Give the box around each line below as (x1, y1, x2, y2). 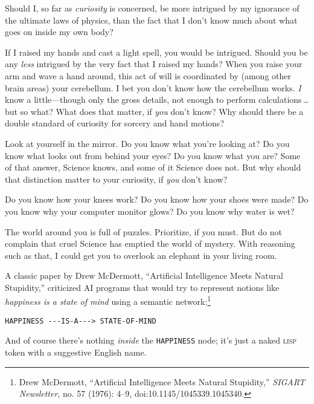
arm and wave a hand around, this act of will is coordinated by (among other (5, 69, 291, 82)
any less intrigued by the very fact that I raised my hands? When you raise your (5, 57, 303, 70)
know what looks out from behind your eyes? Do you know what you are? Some (5, 149, 301, 161)
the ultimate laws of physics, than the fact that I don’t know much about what (5, 13, 298, 26)
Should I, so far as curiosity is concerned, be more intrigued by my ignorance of (5, 2, 300, 14)
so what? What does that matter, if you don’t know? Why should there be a (20, 105, 304, 117)
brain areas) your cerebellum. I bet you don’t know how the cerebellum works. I (5, 81, 301, 94)
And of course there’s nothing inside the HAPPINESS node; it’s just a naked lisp (5, 334, 296, 347)
